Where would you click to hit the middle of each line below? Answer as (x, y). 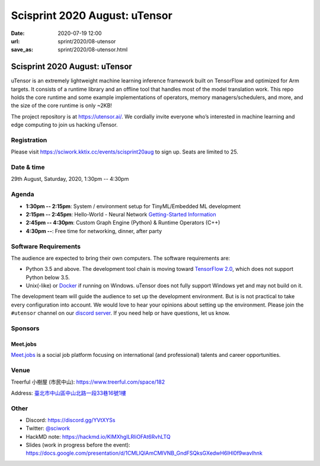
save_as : (22, 50)
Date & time (28, 167)
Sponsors (25, 328)
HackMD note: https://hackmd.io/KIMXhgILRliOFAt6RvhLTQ (98, 436)
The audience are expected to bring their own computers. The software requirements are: (121, 258)
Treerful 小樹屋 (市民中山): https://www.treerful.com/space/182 (88, 382)
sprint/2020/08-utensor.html (93, 50)
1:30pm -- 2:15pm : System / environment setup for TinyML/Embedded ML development (133, 206)
